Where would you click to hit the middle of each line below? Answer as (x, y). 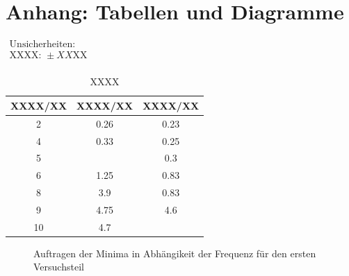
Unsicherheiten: (42, 45)
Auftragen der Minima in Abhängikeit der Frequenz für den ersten (175, 253)
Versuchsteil (59, 267)
